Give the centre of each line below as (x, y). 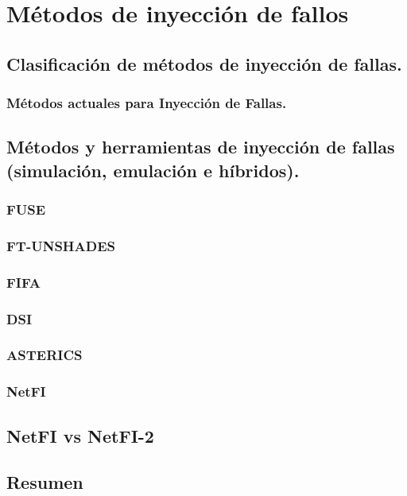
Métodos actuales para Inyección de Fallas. (147, 103)
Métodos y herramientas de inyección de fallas (201, 147)
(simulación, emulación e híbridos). (153, 170)
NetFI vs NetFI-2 (80, 435)
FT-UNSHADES (61, 245)
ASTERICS (45, 355)
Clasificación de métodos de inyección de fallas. (204, 63)
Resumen (45, 482)
